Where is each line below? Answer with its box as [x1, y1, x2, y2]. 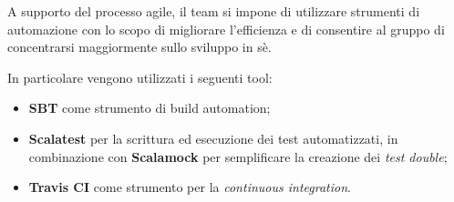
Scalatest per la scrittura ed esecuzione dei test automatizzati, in [28, 128, 398, 147]
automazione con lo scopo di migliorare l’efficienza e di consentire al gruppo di [7, 19, 445, 38]
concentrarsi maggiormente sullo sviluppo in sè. [7, 37, 272, 56]
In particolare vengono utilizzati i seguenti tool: [7, 67, 273, 86]
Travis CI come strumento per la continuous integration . [28, 177, 351, 197]
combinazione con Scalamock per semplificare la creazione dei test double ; [28, 146, 448, 166]
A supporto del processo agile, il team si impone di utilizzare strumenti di [7, 2, 420, 20]
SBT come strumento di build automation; [28, 98, 271, 117]
